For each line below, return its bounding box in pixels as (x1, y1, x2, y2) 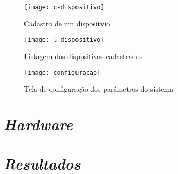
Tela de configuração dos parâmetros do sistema (24, 83, 174, 94)
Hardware (4, 113, 73, 134)
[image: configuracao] (24, 69, 101, 76)
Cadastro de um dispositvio (24, 18, 110, 28)
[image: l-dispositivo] (24, 36, 105, 44)
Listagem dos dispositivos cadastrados (24, 50, 143, 61)
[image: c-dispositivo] (24, 4, 105, 11)
